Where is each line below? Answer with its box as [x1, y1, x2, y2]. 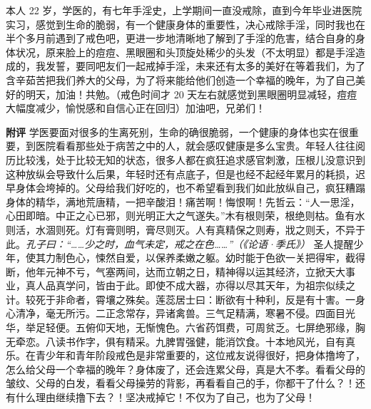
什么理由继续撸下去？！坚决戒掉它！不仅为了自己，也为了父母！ [15, 390, 315, 405]
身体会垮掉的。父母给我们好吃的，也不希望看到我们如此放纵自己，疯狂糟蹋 [15, 180, 365, 195]
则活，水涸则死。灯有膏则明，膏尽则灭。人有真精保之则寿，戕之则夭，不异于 [6, 222, 365, 237]
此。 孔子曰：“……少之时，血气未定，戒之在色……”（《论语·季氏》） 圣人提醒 [6, 236, 354, 251]
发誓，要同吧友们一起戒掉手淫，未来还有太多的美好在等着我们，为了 [45, 58, 365, 73]
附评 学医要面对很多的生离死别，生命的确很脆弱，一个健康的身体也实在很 [6, 124, 349, 139]
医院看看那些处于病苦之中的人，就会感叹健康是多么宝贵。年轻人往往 [35, 138, 355, 153]
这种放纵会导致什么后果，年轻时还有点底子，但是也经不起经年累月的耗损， [6, 166, 355, 181]
